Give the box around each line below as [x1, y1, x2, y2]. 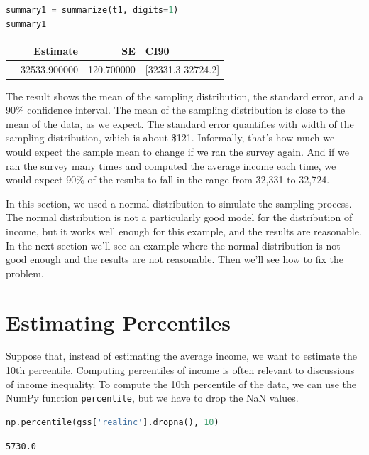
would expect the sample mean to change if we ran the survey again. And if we [6, 144, 349, 159]
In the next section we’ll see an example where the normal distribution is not [6, 237, 341, 252]
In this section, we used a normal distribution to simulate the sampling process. [6, 196, 352, 210]
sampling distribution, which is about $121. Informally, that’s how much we [6, 130, 335, 145]
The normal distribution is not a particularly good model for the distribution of [6, 210, 353, 225]
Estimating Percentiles [6, 307, 231, 336]
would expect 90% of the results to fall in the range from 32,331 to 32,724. [6, 172, 330, 187]
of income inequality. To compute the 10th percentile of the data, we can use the [6, 376, 356, 391]
